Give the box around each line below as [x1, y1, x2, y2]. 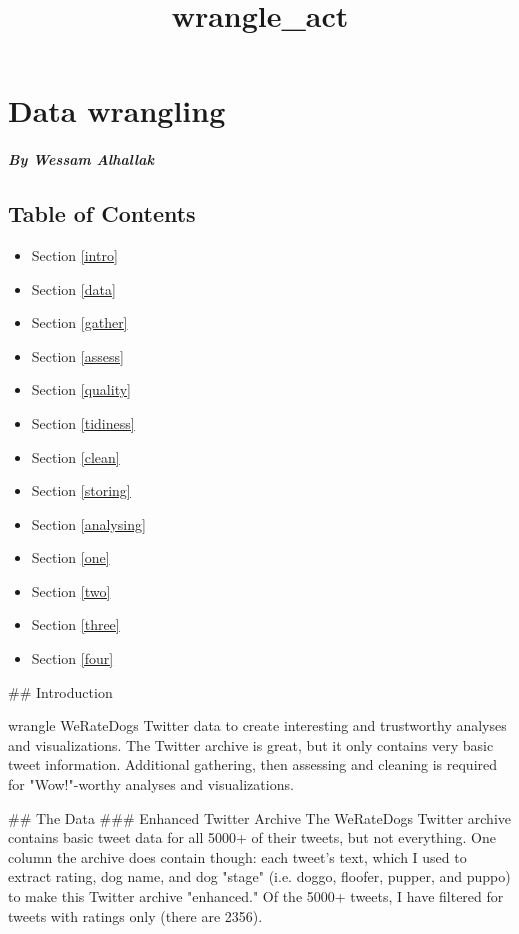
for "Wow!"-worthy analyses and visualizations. [8, 774, 294, 795]
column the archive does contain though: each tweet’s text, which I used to [8, 846, 467, 867]
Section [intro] [31, 244, 118, 265]
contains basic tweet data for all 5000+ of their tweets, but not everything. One [8, 827, 496, 848]
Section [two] [31, 580, 111, 601]
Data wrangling [8, 90, 226, 131]
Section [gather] [31, 312, 128, 333]
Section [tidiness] [31, 412, 135, 433]
